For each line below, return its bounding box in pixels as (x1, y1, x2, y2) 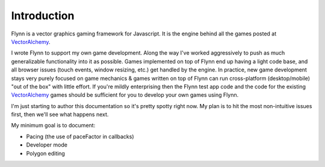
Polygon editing (26, 150, 66, 157)
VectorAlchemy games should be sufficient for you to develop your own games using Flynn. (11, 91, 239, 99)
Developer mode (26, 141, 67, 148)
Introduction (11, 9, 75, 22)
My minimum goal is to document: (11, 122, 96, 129)
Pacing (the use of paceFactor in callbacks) (26, 133, 135, 140)
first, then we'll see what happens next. (11, 111, 109, 118)
